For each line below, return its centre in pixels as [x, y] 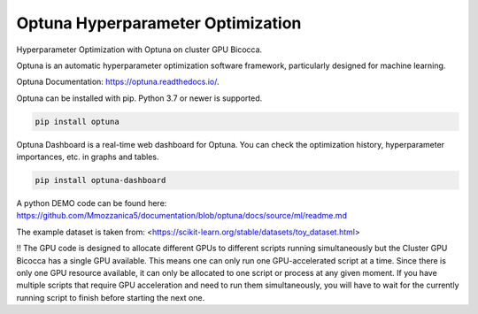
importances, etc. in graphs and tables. [88, 157]
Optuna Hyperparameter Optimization [159, 23]
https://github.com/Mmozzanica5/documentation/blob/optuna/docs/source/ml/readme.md [181, 216]
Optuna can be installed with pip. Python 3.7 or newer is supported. [139, 98]
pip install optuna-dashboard [100, 180]
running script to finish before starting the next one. [111, 297]
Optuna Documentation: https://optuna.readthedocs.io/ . [118, 82]
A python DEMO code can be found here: [92, 203]
